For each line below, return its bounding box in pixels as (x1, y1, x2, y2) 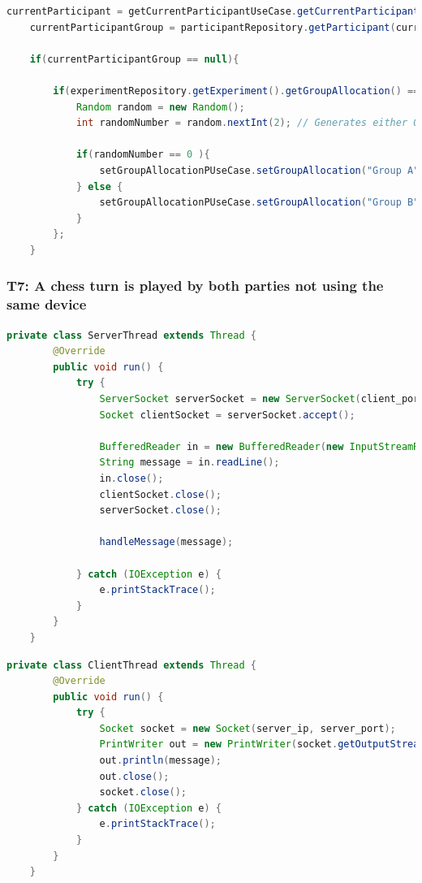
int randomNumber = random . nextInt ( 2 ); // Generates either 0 (75, 117, 420, 129)
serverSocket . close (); (99, 504, 222, 517)
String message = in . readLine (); (99, 457, 280, 469)
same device (6, 294, 87, 314)
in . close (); (99, 472, 164, 484)
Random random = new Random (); (75, 101, 245, 113)
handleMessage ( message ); (99, 536, 234, 548)
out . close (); (99, 770, 170, 782)
